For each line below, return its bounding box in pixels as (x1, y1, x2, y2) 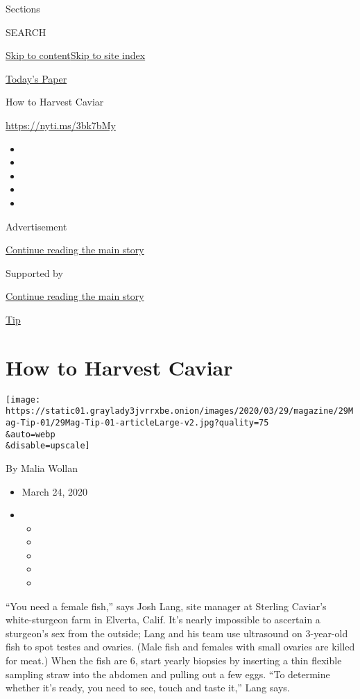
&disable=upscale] (6, 441, 90, 451)
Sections (6, 1, 40, 15)
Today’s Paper (6, 71, 67, 85)
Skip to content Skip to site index (6, 48, 146, 62)
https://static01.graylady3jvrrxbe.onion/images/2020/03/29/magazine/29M (6, 406, 354, 416)
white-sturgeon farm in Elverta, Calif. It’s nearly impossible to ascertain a (6, 612, 320, 627)
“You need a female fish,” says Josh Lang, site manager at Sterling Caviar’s (6, 598, 327, 613)
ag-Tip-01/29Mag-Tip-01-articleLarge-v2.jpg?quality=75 (6, 417, 269, 428)
